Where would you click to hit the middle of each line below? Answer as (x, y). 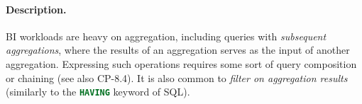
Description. (36, 9)
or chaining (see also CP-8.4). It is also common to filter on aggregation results (177, 77)
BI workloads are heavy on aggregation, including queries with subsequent (166, 36)
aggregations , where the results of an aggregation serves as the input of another (178, 50)
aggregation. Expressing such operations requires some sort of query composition (181, 63)
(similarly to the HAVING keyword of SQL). (98, 92)
